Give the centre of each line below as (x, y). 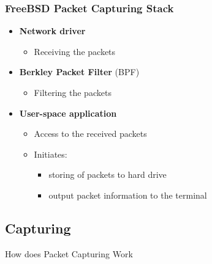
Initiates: (51, 154)
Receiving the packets (75, 51)
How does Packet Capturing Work (69, 253)
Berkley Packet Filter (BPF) (79, 72)
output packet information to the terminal (128, 195)
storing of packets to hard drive (108, 174)
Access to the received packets (90, 134)
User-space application (68, 113)
